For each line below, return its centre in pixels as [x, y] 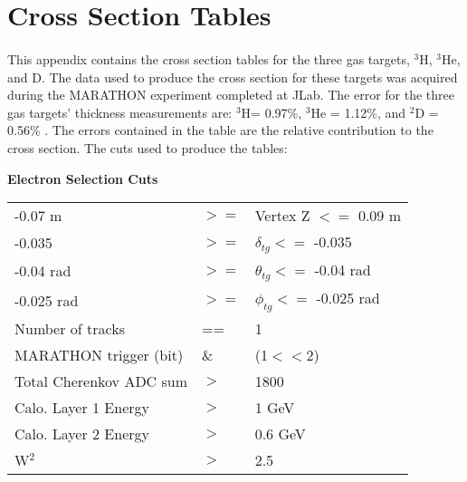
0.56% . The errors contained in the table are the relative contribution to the [220, 130]
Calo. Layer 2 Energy [82, 434]
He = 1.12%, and [358, 112]
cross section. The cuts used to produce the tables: [148, 147]
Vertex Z [282, 216]
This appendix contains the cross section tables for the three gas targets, [209, 58]
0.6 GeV [280, 434]
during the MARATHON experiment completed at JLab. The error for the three [231, 95]
